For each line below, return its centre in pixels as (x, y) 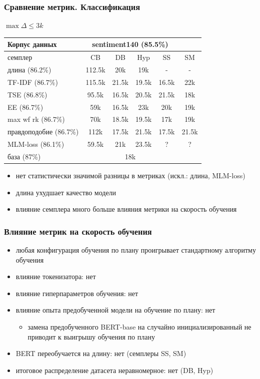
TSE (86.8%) (27, 94)
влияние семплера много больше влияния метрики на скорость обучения (126, 209)
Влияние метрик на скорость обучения (78, 231)
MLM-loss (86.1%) (36, 144)
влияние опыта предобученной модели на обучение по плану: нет (115, 310)
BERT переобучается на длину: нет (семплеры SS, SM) (101, 353)
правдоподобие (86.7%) (43, 132)
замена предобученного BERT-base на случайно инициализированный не (139, 326)
